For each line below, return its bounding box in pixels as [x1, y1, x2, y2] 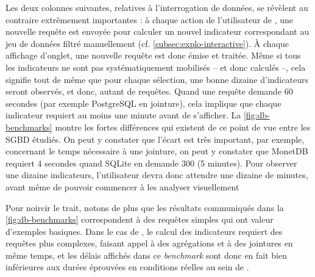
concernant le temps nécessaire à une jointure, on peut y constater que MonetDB [5, 145, 308, 157]
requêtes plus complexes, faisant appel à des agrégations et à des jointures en [5, 237, 293, 250]
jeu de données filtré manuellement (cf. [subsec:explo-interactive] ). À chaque [5, 37, 289, 49]
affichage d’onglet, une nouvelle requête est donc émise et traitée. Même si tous [5, 49, 301, 62]
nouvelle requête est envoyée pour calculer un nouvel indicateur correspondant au [5, 25, 310, 38]
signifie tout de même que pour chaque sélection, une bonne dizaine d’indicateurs [5, 73, 308, 85]
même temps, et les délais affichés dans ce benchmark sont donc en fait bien [5, 248, 288, 261]
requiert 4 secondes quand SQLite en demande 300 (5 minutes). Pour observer [5, 156, 297, 169]
